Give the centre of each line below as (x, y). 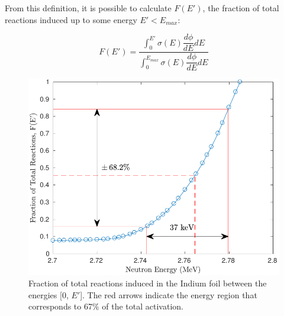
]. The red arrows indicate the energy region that (169, 294)
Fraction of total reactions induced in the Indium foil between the (148, 283)
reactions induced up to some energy (71, 19)
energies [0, (49, 294)
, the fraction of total (241, 8)
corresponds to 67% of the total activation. (106, 306)
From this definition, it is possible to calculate (88, 8)
